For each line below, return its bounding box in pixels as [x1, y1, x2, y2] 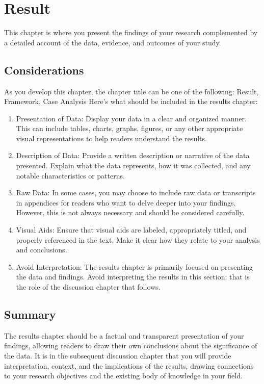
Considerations [4, 62, 84, 78]
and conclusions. [16, 244, 67, 255]
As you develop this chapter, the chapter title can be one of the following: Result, [4, 86, 259, 96]
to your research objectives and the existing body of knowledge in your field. [4, 370, 243, 381]
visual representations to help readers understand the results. [16, 133, 207, 143]
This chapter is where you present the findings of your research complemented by [4, 27, 258, 38]
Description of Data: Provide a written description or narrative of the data [16, 150, 250, 161]
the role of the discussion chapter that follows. [16, 281, 161, 292]
